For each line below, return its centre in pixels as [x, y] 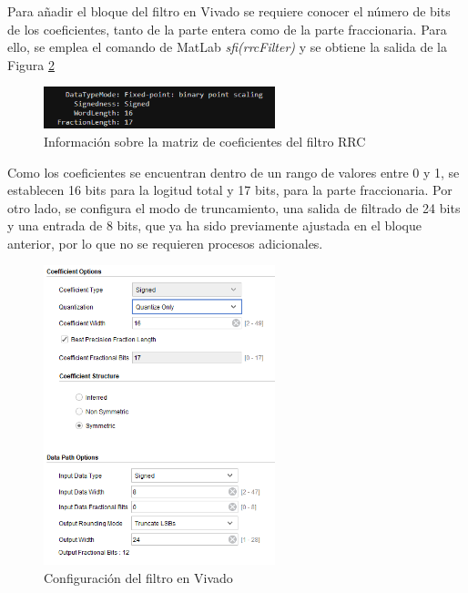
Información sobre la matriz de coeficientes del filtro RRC [205, 141]
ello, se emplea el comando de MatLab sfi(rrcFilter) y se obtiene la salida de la [227, 47]
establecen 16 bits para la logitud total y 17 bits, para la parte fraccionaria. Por [230, 190]
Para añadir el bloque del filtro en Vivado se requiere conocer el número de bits [229, 11]
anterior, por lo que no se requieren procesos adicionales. [165, 243]
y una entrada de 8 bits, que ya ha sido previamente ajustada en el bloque [214, 225]
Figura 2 [31, 64]
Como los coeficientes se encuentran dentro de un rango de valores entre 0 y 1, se [234, 172]
